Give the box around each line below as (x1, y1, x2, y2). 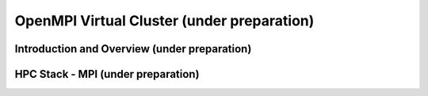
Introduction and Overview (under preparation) (14, 42, 252, 56)
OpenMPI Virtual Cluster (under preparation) (14, 12, 315, 29)
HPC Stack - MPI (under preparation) (14, 67, 200, 81)
